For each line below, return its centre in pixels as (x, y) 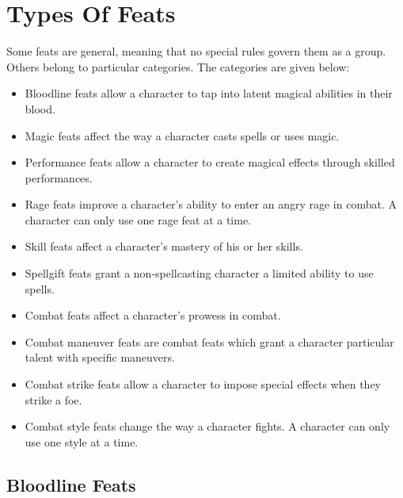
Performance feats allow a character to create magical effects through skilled (210, 162)
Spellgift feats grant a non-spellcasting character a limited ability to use (199, 273)
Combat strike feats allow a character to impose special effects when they (203, 384)
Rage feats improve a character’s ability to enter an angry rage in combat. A (211, 204)
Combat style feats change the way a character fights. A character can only (207, 426)
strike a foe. (53, 399)
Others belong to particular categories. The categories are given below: (178, 66)
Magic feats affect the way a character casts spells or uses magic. (182, 135)
